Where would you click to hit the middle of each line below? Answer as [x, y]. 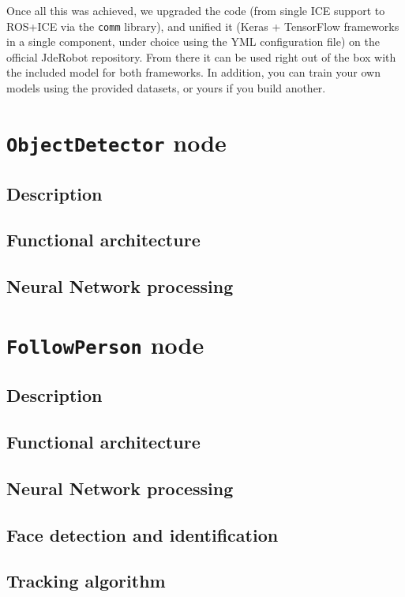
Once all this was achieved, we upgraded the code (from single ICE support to [196, 10]
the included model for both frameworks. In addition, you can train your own [193, 72]
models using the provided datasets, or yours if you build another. [166, 88]
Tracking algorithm [86, 581]
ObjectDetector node [116, 142]
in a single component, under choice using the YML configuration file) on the [193, 41]
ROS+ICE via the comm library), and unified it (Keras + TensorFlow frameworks [203, 26]
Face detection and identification [142, 534]
